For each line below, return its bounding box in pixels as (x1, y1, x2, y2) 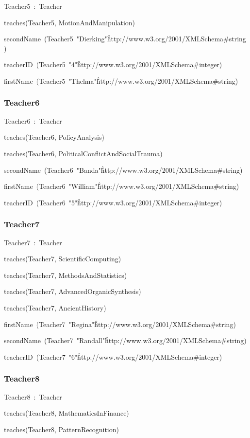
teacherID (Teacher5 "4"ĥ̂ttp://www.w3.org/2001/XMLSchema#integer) (4, 59, 222, 70)
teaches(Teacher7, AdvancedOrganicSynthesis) (4, 286, 141, 296)
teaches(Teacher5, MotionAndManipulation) (4, 17, 135, 27)
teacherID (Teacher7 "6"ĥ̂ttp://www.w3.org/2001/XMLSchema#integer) (4, 351, 222, 362)
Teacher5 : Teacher (4, 1, 62, 11)
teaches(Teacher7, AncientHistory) (4, 302, 106, 312)
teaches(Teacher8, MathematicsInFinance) (4, 408, 129, 418)
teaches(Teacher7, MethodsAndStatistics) (4, 270, 127, 280)
